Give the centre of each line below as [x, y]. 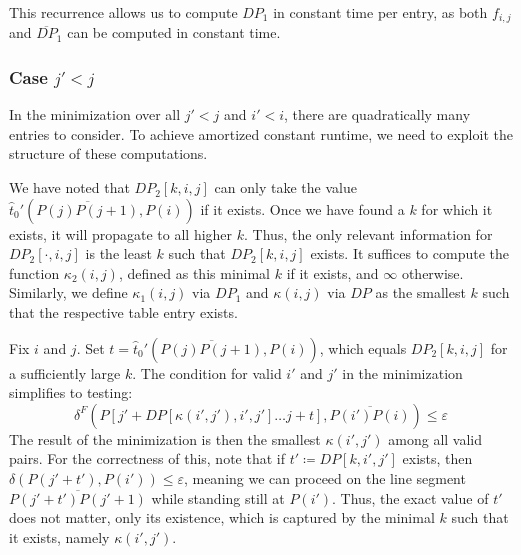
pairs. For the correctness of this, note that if [147, 458]
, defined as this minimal [194, 272]
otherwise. [432, 272]
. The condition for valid [207, 372]
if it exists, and [332, 272]
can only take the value [285, 187]
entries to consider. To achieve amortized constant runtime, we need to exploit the [261, 133]
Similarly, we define [68, 292]
